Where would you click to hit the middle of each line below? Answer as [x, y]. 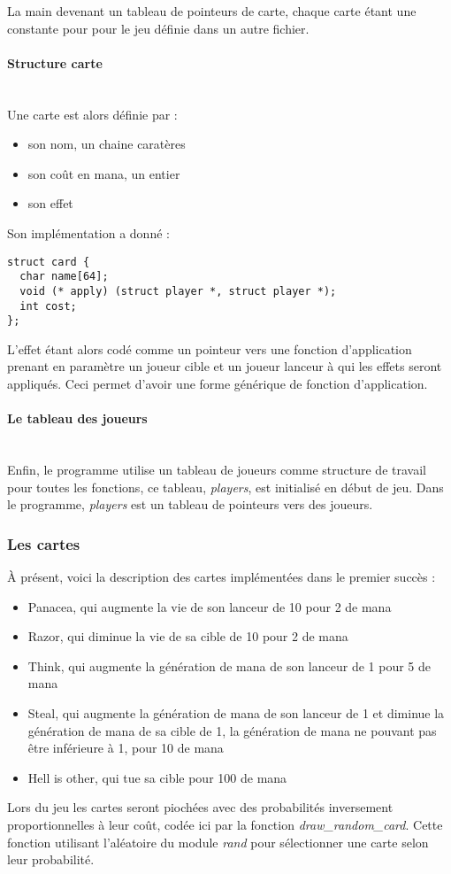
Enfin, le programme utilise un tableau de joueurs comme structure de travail [217, 469]
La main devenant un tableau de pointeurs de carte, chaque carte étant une [212, 11]
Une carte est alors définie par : [92, 114]
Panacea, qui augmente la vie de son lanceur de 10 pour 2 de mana [210, 606]
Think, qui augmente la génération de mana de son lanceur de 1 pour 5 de [229, 665]
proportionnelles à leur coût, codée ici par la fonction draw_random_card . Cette [225, 824]
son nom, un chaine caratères [107, 144]
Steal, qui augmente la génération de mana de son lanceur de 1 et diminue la [236, 712]
